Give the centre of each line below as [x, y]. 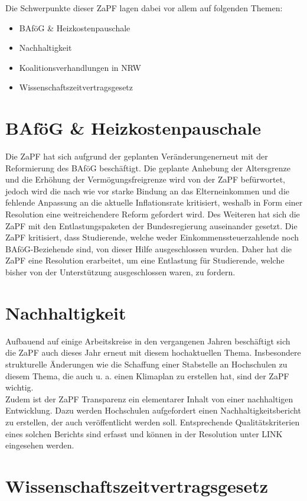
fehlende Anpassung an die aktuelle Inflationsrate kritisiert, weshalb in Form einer [154, 202]
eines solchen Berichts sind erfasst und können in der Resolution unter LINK [144, 433]
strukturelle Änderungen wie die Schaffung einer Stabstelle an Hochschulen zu [146, 364]
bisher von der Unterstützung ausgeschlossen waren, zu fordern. [120, 272]
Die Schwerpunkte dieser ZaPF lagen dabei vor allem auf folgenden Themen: [144, 8]
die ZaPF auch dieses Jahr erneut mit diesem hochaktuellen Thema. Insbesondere [153, 352]
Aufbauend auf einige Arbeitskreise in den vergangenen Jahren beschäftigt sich [148, 341]
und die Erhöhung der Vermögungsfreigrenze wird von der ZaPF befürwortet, [145, 179]
